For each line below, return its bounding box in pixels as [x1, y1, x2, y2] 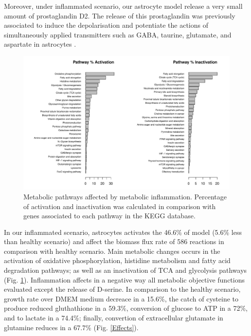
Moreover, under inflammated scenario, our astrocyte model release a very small [4, 1, 243, 11]
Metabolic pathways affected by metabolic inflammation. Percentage [23, 191, 227, 201]
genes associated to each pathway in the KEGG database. [23, 211, 196, 221]
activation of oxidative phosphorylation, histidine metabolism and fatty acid [4, 255, 231, 265]
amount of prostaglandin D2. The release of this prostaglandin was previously [4, 10, 235, 20]
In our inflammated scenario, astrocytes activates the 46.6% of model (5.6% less [4, 227, 242, 237]
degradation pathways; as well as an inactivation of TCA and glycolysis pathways [4, 265, 247, 275]
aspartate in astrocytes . [4, 39, 76, 49]
